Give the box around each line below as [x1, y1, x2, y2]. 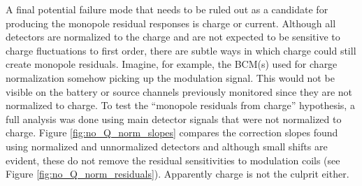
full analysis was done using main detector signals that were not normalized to [6, 111, 342, 126]
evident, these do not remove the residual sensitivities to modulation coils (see [6, 152, 340, 167]
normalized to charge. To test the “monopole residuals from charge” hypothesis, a [6, 98, 355, 113]
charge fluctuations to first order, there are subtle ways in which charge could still [6, 43, 356, 57]
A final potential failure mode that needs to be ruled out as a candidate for [6, 2, 328, 16]
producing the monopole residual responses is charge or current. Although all [6, 15, 336, 30]
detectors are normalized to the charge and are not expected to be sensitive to [6, 29, 340, 44]
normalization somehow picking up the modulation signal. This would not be [6, 70, 335, 85]
